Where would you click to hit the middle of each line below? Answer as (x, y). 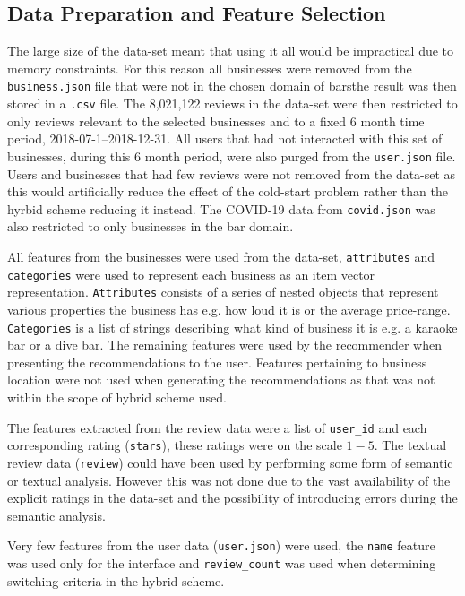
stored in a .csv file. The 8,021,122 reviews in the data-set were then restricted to (232, 104)
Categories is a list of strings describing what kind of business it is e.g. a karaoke (232, 327)
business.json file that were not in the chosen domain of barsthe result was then (232, 86)
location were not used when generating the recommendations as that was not (221, 380)
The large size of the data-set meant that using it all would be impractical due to (231, 51)
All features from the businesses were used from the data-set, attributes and (221, 256)
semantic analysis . (56, 515)
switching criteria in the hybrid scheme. (116, 580)
